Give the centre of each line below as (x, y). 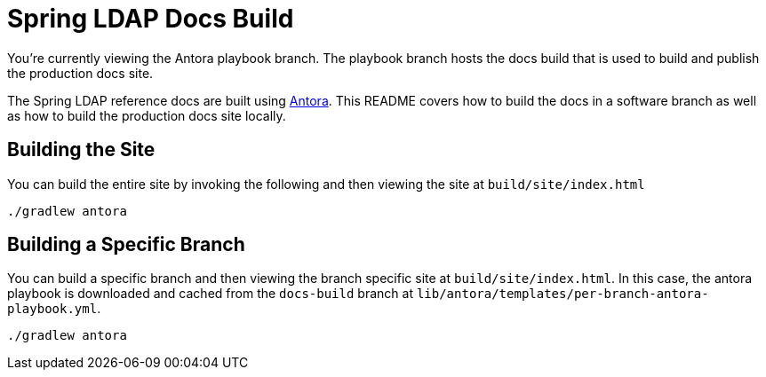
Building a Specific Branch (126, 245)
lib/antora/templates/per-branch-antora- (563, 294)
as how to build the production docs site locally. (147, 115)
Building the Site (81, 150)
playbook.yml (52, 309)
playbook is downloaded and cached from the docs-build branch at (210, 294)
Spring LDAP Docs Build (151, 19)
